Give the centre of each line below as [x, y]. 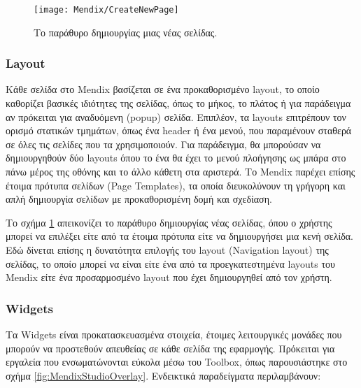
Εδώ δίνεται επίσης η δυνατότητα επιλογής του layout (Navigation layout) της [167, 250]
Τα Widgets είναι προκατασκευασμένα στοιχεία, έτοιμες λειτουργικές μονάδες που [174, 334]
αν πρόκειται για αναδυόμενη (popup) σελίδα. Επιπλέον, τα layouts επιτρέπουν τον [176, 116]
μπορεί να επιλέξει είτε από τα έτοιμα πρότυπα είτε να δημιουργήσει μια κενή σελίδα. [180, 236]
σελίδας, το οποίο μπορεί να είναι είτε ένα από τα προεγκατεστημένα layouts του [170, 263]
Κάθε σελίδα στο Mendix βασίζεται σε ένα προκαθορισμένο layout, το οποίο [163, 89]
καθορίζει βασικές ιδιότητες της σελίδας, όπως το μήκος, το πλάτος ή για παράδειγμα [178, 103]
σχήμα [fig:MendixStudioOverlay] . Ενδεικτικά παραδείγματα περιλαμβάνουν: [163, 375]
